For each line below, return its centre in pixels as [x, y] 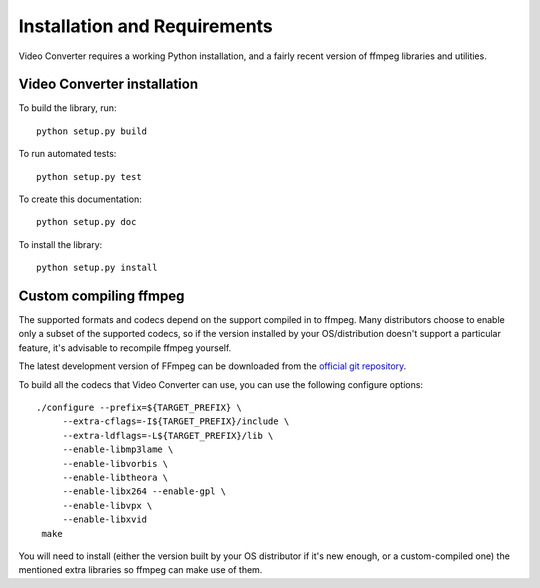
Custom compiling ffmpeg [101, 296]
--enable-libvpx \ [107, 505]
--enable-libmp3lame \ [118, 449]
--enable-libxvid [105, 519]
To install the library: [60, 244]
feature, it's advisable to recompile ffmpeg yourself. [125, 347]
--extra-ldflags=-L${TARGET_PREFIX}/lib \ [168, 435]
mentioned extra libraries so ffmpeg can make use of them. [140, 570]
